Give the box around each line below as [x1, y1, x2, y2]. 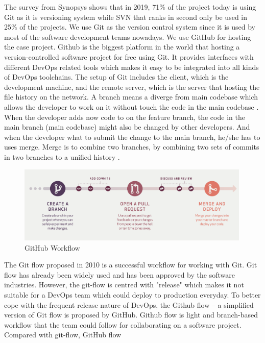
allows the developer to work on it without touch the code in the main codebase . [4, 101, 259, 112]
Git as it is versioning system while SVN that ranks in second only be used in [4, 11, 247, 22]
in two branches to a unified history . [4, 151, 120, 162]
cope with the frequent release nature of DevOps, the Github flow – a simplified [4, 299, 254, 310]
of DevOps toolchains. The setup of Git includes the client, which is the [4, 71, 229, 82]
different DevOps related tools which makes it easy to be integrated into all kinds [4, 61, 259, 72]
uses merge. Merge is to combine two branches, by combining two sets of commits [4, 141, 259, 152]
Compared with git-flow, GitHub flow [4, 329, 122, 340]
